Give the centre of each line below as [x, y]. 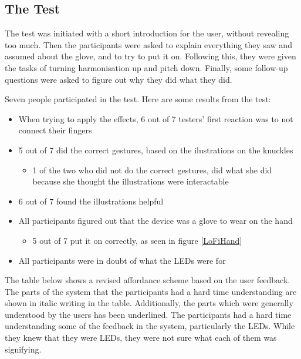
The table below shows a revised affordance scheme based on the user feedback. [148, 280]
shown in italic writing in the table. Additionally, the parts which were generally [149, 303]
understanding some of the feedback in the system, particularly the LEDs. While [150, 326]
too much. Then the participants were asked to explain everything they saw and [148, 44]
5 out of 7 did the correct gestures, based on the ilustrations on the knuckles [156, 150]
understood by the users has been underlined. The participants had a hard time [148, 314]
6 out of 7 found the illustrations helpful [91, 201]
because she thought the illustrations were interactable [131, 181]
